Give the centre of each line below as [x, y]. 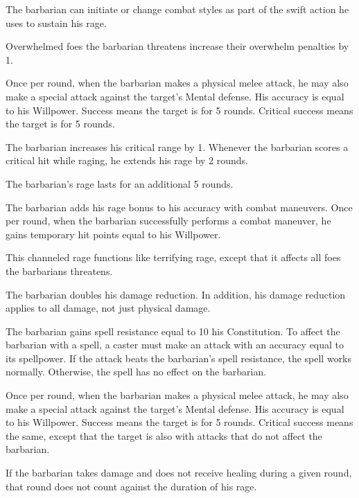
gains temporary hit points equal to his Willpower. [113, 234]
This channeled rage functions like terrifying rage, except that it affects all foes [173, 257]
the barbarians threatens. [59, 270]
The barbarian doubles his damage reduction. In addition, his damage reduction [176, 294]
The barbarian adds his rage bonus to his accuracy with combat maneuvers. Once [179, 207]
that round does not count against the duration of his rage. [131, 486]
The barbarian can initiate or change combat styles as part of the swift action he [177, 9]
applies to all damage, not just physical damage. [108, 308]
